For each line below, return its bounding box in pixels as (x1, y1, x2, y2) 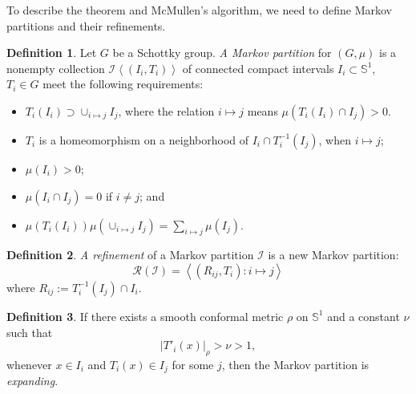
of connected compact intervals (182, 59, 334, 76)
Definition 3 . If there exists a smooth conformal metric (6, 307, 284, 324)
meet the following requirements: (42, 75, 204, 92)
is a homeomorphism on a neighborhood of (38, 131, 249, 148)
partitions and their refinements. (6, 17, 166, 34)
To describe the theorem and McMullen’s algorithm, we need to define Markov (6, 2, 392, 18)
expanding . (6, 372, 59, 389)
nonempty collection (6, 59, 105, 76)
